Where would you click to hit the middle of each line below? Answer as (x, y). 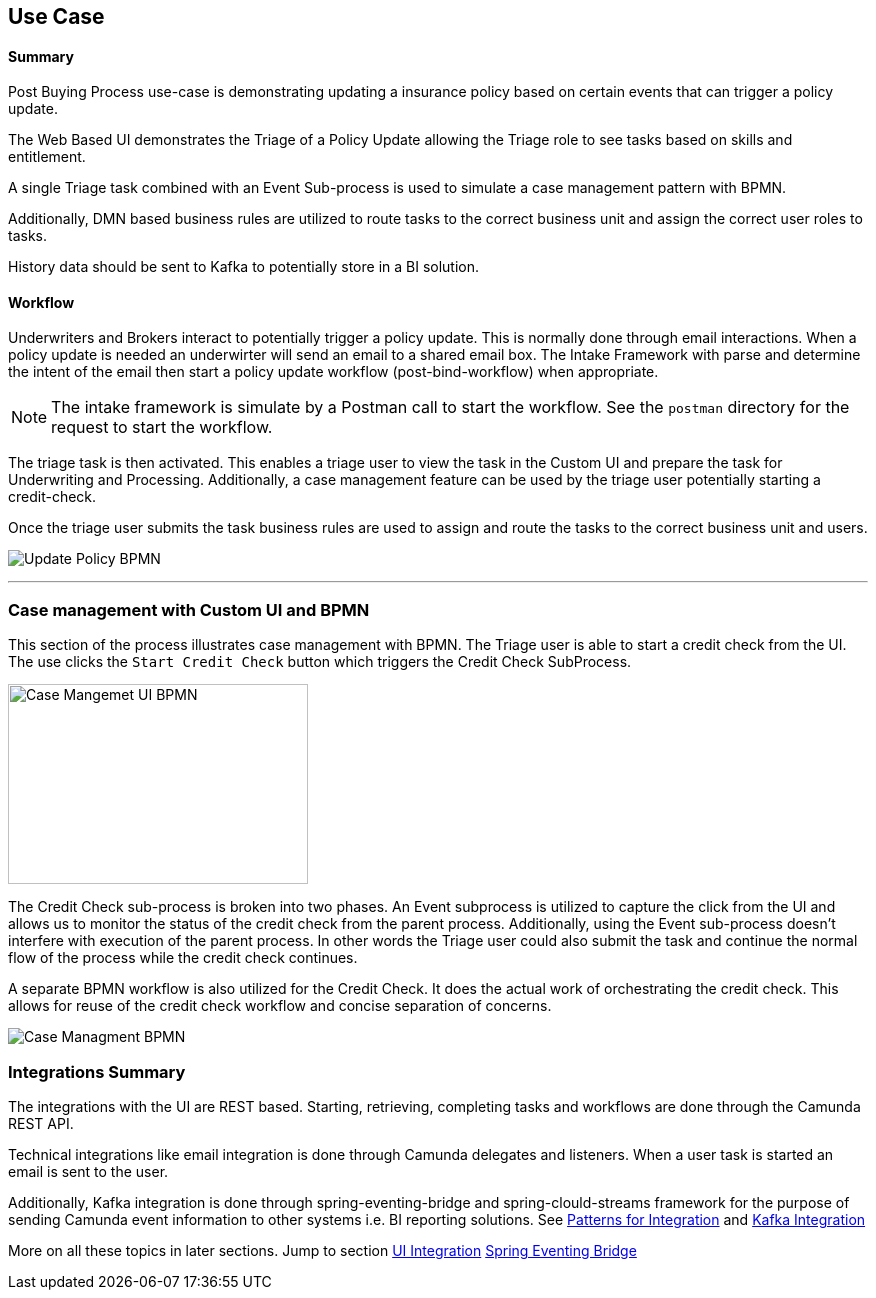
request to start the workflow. (162, 427)
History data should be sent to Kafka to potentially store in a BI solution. (244, 267)
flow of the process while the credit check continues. (183, 958)
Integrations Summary (97, 1071)
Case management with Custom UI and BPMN (189, 609)
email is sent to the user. (88, 1171)
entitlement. (47, 157)
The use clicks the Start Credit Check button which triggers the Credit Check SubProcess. (320, 662)
